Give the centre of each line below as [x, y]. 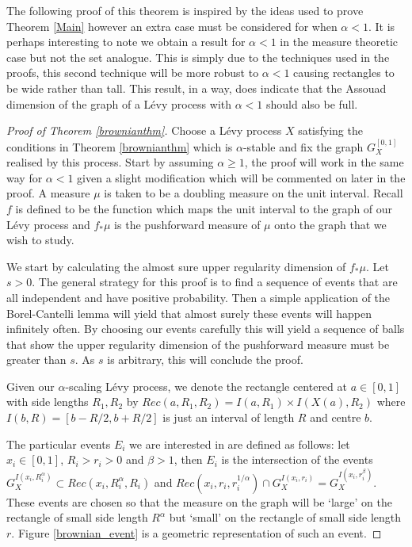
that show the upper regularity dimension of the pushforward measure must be [198, 344]
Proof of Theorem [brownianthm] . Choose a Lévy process [144, 130]
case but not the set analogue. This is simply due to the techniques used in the [198, 57]
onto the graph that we [330, 224]
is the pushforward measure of [187, 224]
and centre [336, 417]
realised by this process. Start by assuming [110, 162]
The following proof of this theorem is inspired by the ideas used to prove [185, 10]
